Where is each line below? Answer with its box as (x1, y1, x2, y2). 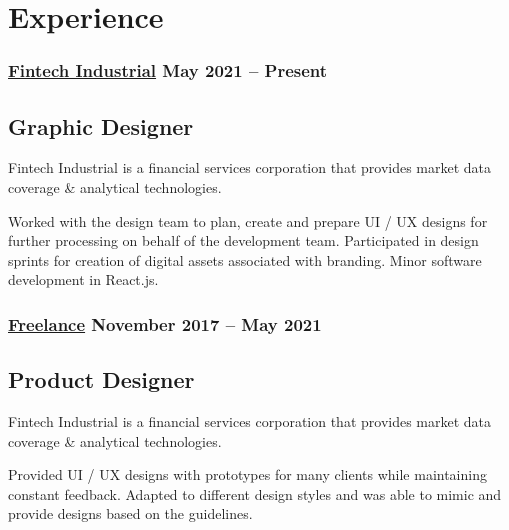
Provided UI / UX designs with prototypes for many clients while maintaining (8, 464, 487, 485)
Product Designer (8, 364, 195, 395)
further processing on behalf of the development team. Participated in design (8, 230, 479, 251)
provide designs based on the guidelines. (8, 503, 253, 524)
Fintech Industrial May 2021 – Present (8, 58, 328, 83)
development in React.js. (8, 269, 159, 290)
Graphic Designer (8, 110, 194, 141)
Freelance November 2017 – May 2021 (8, 311, 322, 336)
